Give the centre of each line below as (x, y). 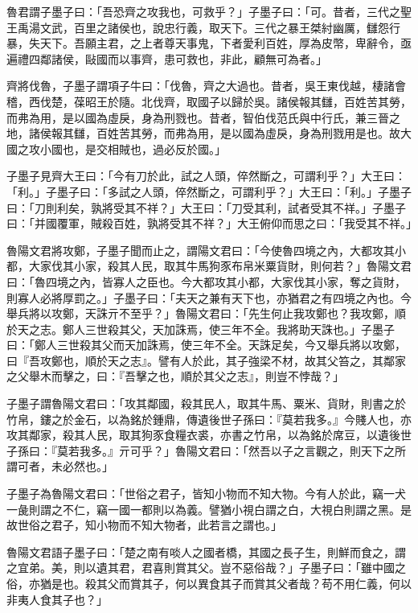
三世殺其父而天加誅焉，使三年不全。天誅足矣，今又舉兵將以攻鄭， (231, 345)
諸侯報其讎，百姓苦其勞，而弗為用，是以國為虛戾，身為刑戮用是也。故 (214, 133)
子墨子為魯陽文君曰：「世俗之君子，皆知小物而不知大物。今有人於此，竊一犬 (206, 494)
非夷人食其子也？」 (57, 599)
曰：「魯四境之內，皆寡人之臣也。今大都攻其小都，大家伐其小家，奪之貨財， (206, 281)
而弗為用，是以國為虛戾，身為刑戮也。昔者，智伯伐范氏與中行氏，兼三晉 (198, 117)
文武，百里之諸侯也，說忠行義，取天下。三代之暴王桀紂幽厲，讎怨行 (220, 27)
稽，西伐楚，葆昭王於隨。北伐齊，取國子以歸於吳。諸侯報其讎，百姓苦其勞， (209, 101)
